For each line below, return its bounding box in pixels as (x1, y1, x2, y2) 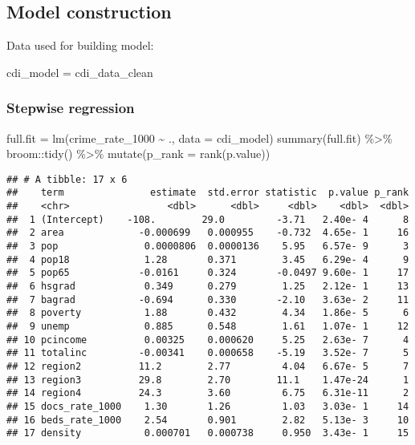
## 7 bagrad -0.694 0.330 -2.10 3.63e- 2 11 (6, 293, 409, 305)
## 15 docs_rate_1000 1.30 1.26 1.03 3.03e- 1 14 (6, 400, 409, 412)
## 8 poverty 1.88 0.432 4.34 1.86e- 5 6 (6, 307, 409, 319)
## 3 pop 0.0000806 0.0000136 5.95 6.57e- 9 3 (6, 241, 409, 253)
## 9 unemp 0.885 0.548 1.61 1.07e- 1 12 (6, 321, 409, 333)
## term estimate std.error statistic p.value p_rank (6, 187, 409, 199)
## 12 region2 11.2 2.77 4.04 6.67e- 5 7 (6, 360, 409, 372)
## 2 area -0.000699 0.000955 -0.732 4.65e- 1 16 (6, 227, 409, 239)
